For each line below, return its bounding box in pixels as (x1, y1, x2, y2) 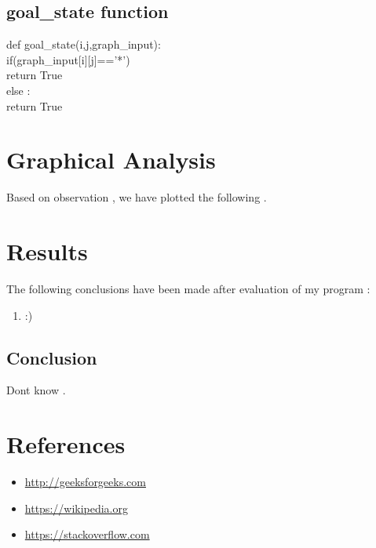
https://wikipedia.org (24, 499, 129, 516)
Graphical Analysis (6, 143, 216, 176)
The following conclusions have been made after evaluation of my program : (6, 281, 371, 297)
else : (6, 82, 31, 98)
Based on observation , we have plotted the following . (6, 189, 267, 205)
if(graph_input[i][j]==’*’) (6, 51, 130, 67)
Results (6, 235, 88, 267)
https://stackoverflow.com (24, 526, 150, 543)
